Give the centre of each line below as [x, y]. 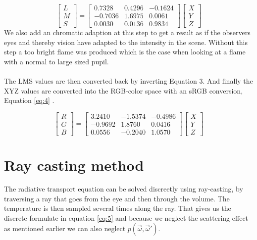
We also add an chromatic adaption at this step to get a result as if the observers [127, 32]
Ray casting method [74, 165]
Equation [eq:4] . [29, 100]
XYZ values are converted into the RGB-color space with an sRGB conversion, [124, 90]
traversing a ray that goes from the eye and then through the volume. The [117, 198]
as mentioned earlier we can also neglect [65, 228]
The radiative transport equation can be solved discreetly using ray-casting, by [124, 189]
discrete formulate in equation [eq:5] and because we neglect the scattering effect [126, 217]
